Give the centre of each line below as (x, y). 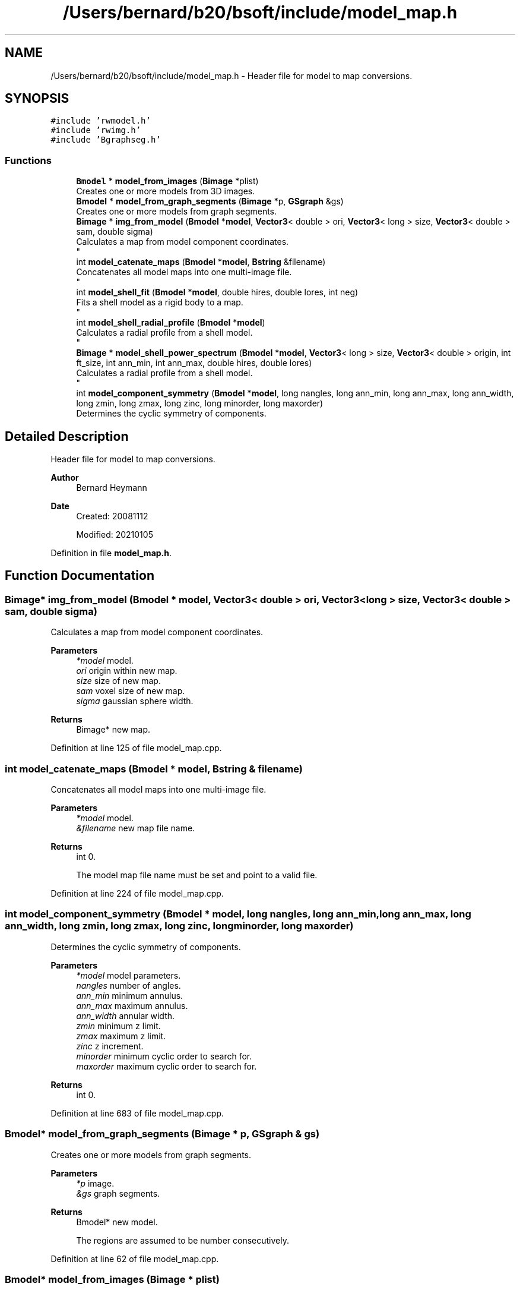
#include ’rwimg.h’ (96, 130)
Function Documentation (80, 576)
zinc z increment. (110, 1046)
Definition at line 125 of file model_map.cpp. (136, 748)
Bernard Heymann (112, 488)
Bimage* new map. (113, 730)
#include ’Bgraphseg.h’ (106, 140)
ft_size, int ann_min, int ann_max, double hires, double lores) (194, 363)
